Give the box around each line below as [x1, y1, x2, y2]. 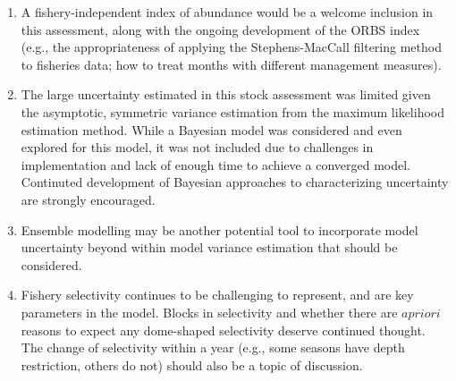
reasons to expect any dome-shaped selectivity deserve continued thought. [21, 320, 426, 339]
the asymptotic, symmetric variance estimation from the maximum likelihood [21, 102, 445, 121]
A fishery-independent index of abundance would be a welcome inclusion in [21, 3, 434, 21]
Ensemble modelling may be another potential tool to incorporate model [21, 220, 418, 239]
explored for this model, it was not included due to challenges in [21, 138, 374, 157]
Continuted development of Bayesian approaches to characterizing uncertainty [21, 173, 449, 191]
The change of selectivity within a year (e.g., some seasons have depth [21, 338, 405, 357]
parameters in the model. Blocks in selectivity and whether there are [21, 302, 398, 321]
